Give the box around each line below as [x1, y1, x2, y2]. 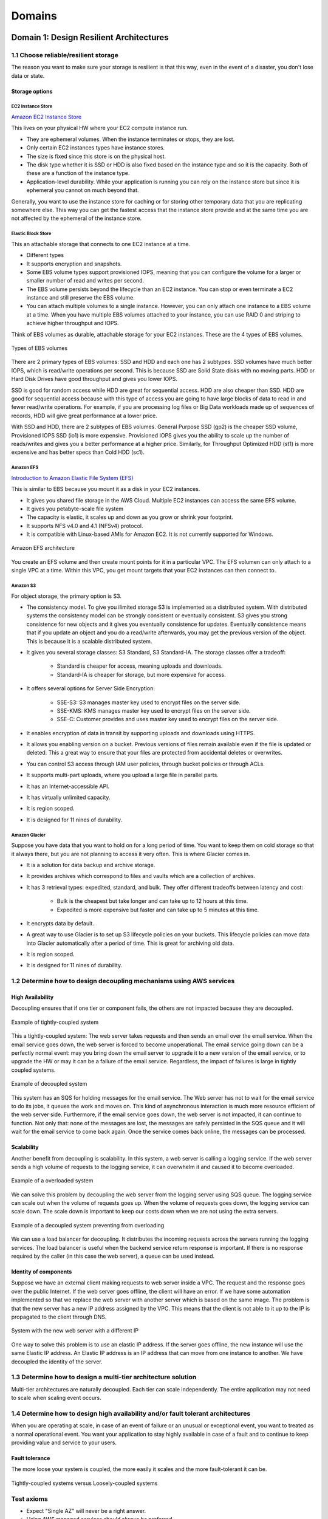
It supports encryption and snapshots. [26, 260, 122, 267]
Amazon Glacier [11, 832, 46, 838]
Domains [11, 9, 57, 22]
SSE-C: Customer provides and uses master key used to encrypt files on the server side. [56, 716, 279, 723]
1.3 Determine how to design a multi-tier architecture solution [11, 1373, 197, 1382]
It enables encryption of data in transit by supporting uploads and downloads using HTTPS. [26, 729, 255, 736]
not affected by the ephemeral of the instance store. [11, 214, 142, 222]
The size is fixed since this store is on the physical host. [26, 153, 166, 160]
